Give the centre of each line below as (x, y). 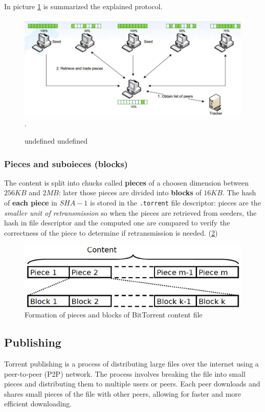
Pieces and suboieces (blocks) (66, 163)
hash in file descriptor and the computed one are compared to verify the (117, 223)
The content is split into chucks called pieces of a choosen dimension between (126, 182)
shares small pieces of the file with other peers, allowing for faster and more (123, 393)
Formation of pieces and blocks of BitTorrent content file (114, 315)
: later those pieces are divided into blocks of (130, 192)
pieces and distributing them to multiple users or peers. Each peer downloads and (132, 384)
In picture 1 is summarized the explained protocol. (83, 6)
